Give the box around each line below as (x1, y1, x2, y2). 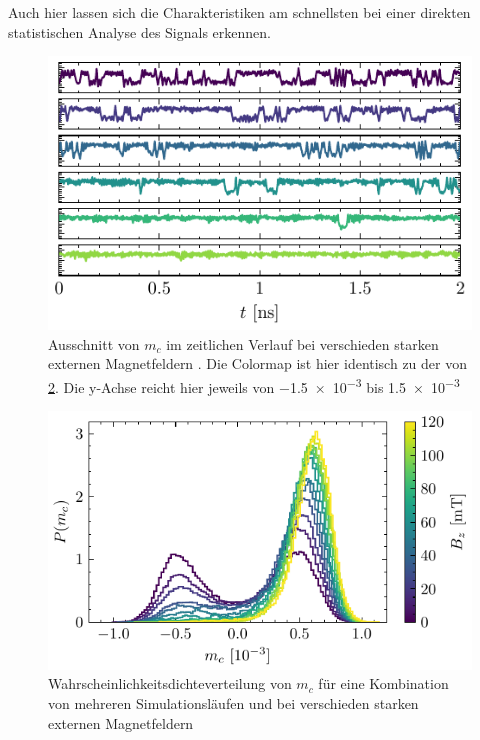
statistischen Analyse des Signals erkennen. (8, 21, 271, 42)
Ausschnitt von (48, 333, 140, 354)
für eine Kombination (318, 673, 449, 694)
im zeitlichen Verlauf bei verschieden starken (166, 333, 439, 354)
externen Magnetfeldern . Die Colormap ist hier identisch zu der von (48, 353, 467, 374)
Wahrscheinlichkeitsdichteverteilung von (48, 673, 292, 694)
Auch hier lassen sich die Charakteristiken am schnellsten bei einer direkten (8, 2, 471, 22)
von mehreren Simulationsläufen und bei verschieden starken (48, 693, 419, 714)
